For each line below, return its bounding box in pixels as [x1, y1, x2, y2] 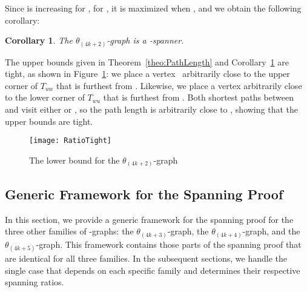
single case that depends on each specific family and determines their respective [5, 264, 300, 276]
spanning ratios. [5, 276, 64, 288]
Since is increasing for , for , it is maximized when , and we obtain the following [5, 2, 302, 14]
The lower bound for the [29, 153, 120, 166]
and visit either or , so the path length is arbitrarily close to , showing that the [5, 103, 298, 116]
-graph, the [167, 225, 209, 237]
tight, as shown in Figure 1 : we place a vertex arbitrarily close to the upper [5, 67, 290, 80]
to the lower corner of [5, 91, 85, 104]
